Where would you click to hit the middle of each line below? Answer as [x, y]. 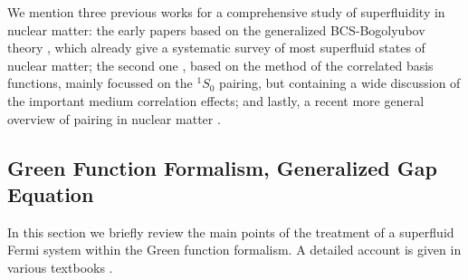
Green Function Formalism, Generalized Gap [222, 167]
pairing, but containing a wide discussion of [340, 83]
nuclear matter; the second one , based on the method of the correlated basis [220, 65]
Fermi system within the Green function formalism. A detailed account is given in [234, 250]
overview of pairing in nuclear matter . [114, 118]
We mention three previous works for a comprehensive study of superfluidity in [226, 12]
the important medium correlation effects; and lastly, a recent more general [216, 100]
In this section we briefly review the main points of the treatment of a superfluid [231, 232]
